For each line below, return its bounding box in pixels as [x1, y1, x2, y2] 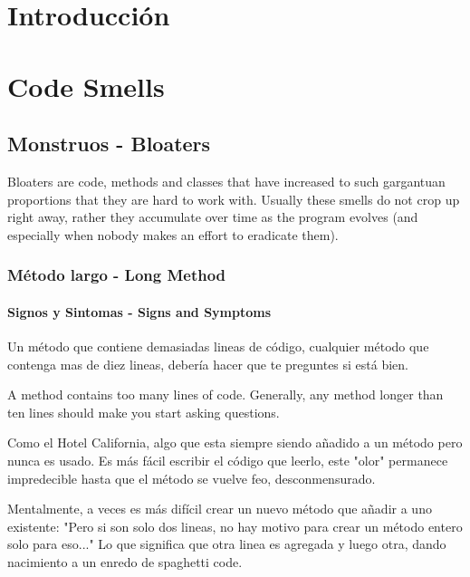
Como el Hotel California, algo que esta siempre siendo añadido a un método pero [7, 433, 463, 452]
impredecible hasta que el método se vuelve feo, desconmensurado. [7, 468, 376, 487]
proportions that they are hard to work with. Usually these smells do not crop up [7, 189, 460, 208]
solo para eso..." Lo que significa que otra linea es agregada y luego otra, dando [7, 534, 446, 553]
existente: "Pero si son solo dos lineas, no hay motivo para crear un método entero [7, 516, 463, 535]
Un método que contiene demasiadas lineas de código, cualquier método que [7, 336, 429, 355]
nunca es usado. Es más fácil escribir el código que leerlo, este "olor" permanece [7, 450, 448, 469]
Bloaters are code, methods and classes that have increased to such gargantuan [7, 171, 446, 190]
